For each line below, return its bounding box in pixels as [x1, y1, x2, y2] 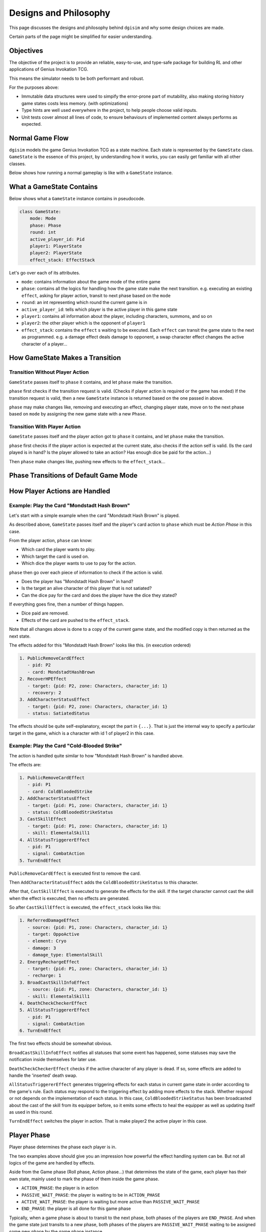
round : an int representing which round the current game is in [21, 300, 147, 306]
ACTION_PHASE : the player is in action [21, 1185, 99, 1191]
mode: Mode [30, 216, 56, 221]
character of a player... [21, 341, 67, 347]
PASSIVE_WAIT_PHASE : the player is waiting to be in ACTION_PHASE [21, 1192, 160, 1198]
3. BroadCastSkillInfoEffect [19, 980, 90, 985]
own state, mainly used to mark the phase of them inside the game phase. [9, 1176, 160, 1182]
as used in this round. [9, 1109, 53, 1115]
